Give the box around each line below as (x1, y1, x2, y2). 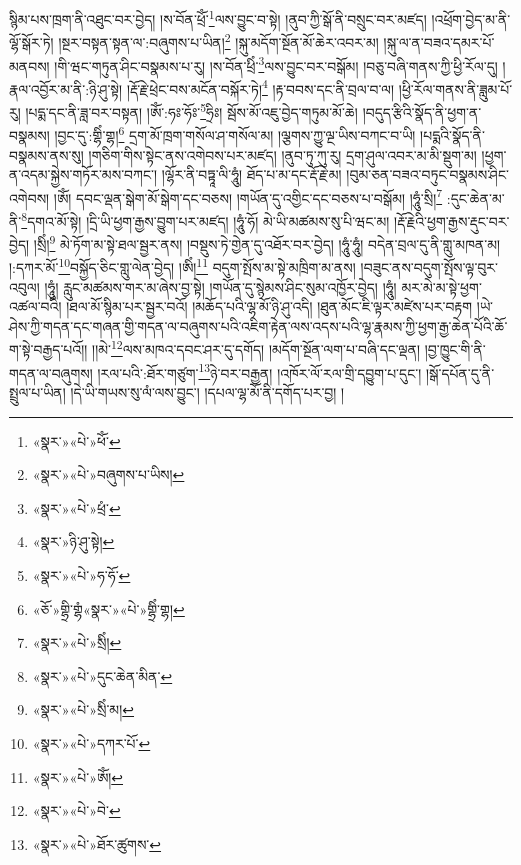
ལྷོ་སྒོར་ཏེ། (9, 31, 54, 52)
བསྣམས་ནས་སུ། (9, 144, 84, 165)
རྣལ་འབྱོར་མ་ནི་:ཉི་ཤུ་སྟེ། (9, 78, 123, 99)
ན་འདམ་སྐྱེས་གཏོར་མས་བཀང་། (9, 164, 158, 185)
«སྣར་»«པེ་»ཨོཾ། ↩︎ (32, 766, 124, 787)
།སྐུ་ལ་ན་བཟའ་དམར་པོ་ (383, 31, 495, 52)
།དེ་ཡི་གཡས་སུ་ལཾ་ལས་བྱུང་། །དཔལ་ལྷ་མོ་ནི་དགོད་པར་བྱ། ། (70, 381, 345, 402)
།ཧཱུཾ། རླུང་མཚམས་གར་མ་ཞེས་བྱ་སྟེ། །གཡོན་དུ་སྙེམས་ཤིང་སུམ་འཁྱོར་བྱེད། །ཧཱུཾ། (44, 276, 397, 297)
